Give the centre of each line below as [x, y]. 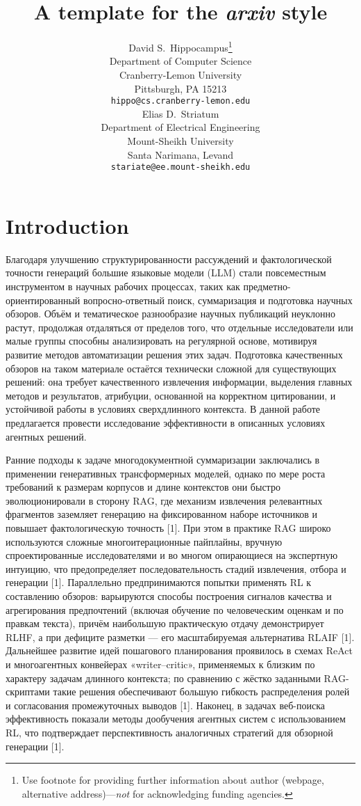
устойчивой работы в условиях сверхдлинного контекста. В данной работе [163, 409]
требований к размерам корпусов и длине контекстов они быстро [143, 487]
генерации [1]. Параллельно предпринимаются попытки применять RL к [159, 582]
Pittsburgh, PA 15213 [180, 88]
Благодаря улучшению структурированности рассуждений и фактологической [169, 259]
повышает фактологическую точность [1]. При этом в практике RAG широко [168, 528]
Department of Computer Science [180, 61]
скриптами [28, 692]
